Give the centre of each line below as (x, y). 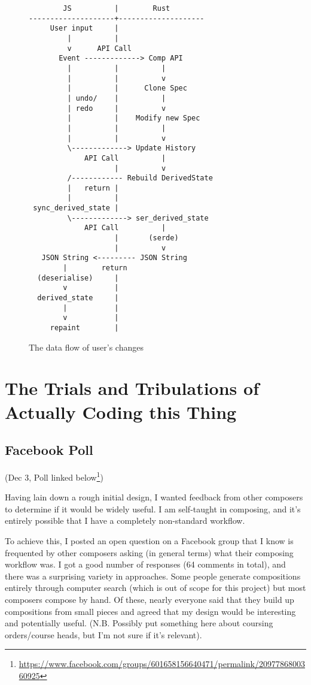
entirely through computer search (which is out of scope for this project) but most (155, 588)
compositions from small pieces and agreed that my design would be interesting (150, 611)
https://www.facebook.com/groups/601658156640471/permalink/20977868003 (162, 664)
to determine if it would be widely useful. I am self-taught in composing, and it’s (153, 509)
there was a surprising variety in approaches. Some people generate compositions (153, 576)
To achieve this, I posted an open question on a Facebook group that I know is (149, 541)
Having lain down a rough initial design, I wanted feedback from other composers (154, 497)
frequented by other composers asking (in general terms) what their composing (149, 552)
